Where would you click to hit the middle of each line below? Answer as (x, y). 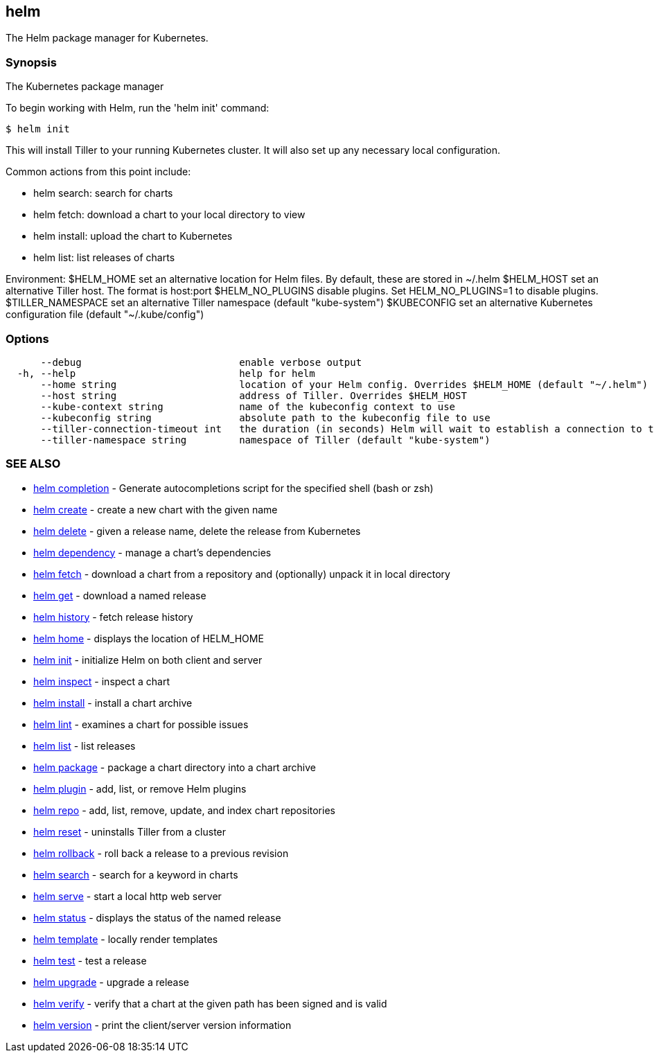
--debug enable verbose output (201, 362)
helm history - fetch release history (113, 617)
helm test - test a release (90, 960)
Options (27, 338)
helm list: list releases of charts (104, 258)
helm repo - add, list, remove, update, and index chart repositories (184, 810)
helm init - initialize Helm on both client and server (148, 660)
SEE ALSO (33, 464)
